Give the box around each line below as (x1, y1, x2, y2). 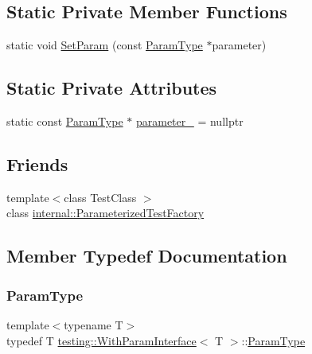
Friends (6, 151, 68, 176)
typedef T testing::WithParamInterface (6, 332, 197, 348)
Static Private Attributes (6, 76, 217, 100)
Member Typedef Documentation (6, 243, 287, 268)
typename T (64, 316, 123, 333)
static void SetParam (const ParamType (6, 37, 203, 53)
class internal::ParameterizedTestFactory (6, 204, 205, 221)
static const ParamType (6, 113, 123, 129)
